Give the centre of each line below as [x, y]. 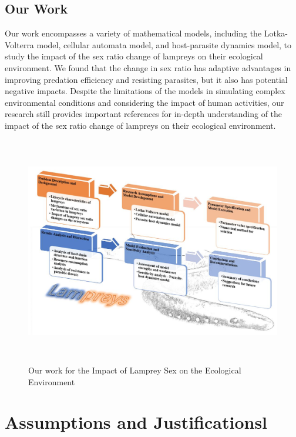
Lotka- [276, 33]
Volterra [19, 44]
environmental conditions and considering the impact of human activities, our [144, 102]
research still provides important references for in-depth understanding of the [144, 114]
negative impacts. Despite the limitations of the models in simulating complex [145, 91]
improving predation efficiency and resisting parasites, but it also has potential [146, 79]
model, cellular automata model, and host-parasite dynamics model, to [164, 44]
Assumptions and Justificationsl [136, 422]
